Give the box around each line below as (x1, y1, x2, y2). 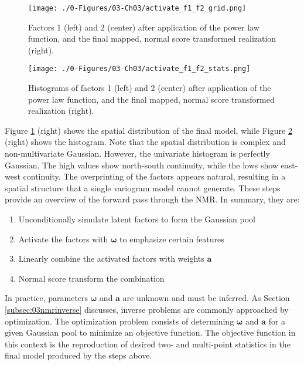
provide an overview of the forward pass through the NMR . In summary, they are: (5, 193, 300, 205)
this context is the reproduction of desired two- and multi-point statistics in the (5, 337, 291, 350)
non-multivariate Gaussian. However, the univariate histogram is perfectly (5, 147, 270, 160)
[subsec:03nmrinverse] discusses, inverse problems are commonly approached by (5, 303, 289, 315)
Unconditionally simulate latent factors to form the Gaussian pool (18, 213, 255, 225)
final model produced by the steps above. (5, 349, 152, 361)
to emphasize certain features (119, 232, 224, 245)
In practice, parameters (5, 292, 88, 304)
